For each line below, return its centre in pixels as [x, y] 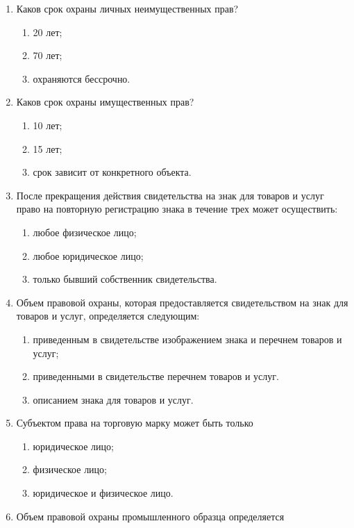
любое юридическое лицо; [88, 255]
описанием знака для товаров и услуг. [113, 399]
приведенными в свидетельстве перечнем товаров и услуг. [156, 376]
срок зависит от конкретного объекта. [112, 172]
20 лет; [48, 32]
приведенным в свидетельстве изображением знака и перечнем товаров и [187, 339]
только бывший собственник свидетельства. [125, 279]
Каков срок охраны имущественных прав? [105, 102]
